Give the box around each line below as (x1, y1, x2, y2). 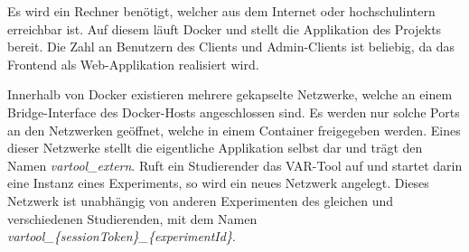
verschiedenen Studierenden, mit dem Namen (7, 209, 258, 228)
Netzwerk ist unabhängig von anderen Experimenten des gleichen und (7, 191, 394, 210)
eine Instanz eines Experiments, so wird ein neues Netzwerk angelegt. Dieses (7, 173, 429, 192)
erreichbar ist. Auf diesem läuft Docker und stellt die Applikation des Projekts (7, 19, 442, 38)
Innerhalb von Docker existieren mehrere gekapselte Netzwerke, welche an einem (7, 85, 453, 104)
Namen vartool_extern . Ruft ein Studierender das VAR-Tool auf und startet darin (7, 155, 463, 174)
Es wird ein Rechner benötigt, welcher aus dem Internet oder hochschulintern (7, 2, 436, 20)
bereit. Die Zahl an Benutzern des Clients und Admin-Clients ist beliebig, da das (7, 37, 455, 56)
